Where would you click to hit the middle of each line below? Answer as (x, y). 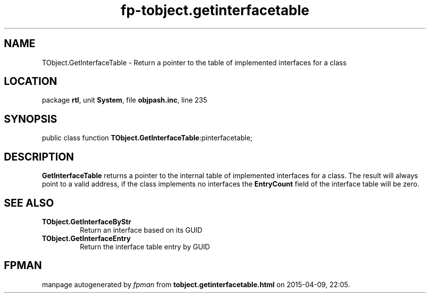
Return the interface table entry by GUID (145, 246)
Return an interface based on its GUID (141, 230)
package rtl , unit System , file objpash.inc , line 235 (125, 100)
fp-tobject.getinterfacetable (215, 10)
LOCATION (31, 81)
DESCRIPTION (39, 157)
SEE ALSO (29, 203)
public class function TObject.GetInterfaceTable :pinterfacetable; (147, 138)
